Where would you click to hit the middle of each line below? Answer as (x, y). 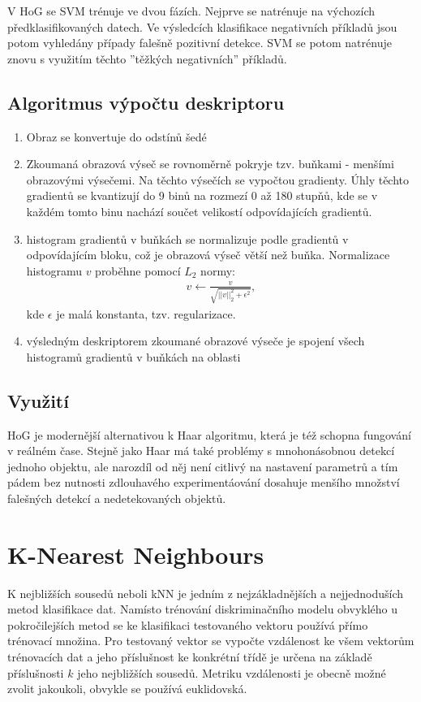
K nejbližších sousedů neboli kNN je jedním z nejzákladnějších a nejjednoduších (206, 593)
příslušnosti (36, 672)
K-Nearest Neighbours (136, 554)
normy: (218, 270)
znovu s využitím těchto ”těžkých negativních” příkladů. (147, 58)
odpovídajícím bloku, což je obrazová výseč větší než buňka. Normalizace (208, 255)
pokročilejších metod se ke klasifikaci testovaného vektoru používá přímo (188, 624)
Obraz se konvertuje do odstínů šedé (116, 136)
